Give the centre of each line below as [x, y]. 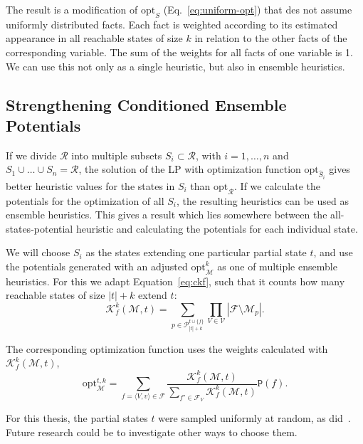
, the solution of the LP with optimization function [190, 169]
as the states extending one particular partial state [196, 252]
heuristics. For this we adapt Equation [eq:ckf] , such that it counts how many [175, 281]
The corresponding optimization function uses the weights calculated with [167, 348]
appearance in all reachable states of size [94, 38]
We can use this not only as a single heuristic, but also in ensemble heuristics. [175, 66]
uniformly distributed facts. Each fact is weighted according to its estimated [172, 24]
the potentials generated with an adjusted [97, 266]
